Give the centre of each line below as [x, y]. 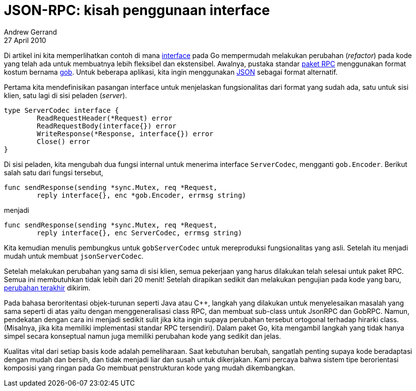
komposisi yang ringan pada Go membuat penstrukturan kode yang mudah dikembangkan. [150, 368]
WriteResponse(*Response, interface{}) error [125, 134]
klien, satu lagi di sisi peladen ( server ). [66, 95]
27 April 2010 [25, 40]
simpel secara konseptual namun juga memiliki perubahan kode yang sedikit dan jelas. [142, 336]
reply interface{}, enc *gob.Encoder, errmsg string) [142, 195]
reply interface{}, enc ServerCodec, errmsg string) [139, 233]
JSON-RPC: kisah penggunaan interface [137, 10]
